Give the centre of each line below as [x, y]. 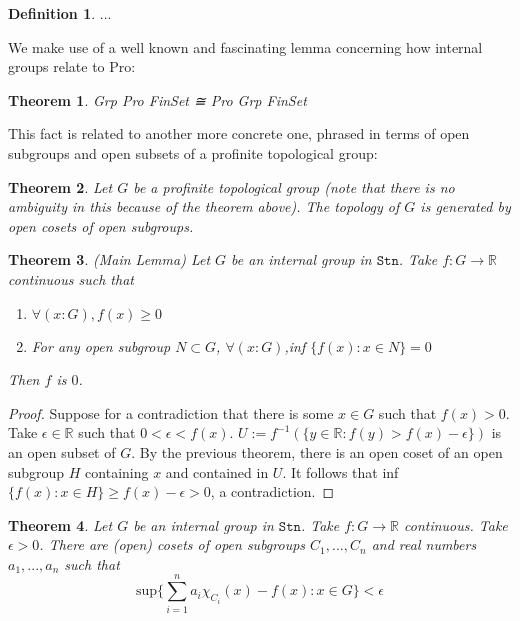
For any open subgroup [101, 345]
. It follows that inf [340, 471]
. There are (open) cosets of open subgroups [172, 544]
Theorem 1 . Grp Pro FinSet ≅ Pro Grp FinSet [157, 99]
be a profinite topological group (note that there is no [294, 186]
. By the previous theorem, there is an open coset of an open [317, 451]
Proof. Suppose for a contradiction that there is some [171, 412]
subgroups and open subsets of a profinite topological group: [193, 152]
